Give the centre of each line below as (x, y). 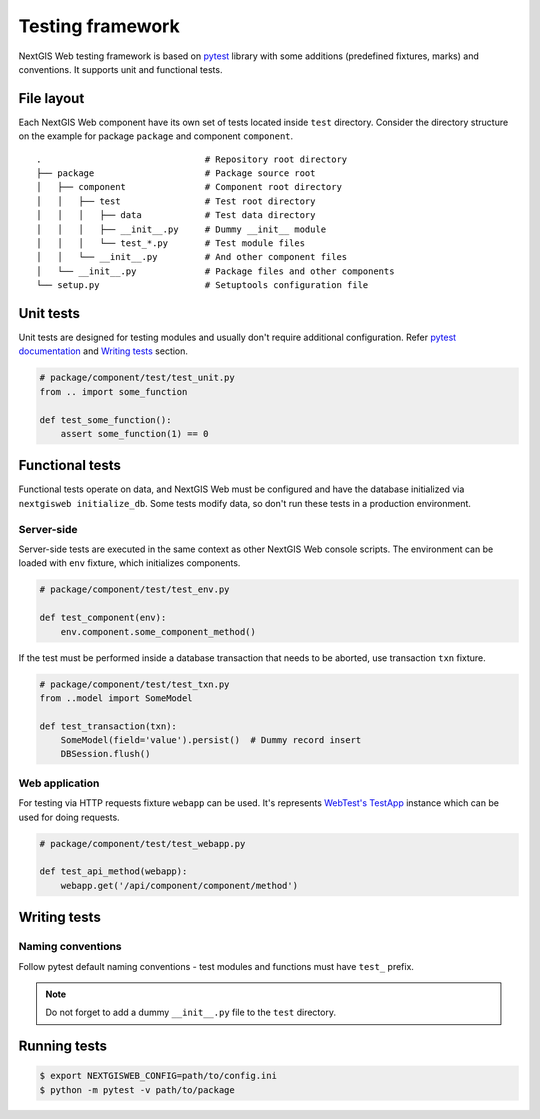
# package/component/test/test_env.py (134, 589)
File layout (51, 98)
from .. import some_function (113, 391)
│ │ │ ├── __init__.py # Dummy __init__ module (181, 229)
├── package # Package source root (176, 173)
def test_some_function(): (105, 419)
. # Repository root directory (192, 159)
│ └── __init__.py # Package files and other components (215, 271)
